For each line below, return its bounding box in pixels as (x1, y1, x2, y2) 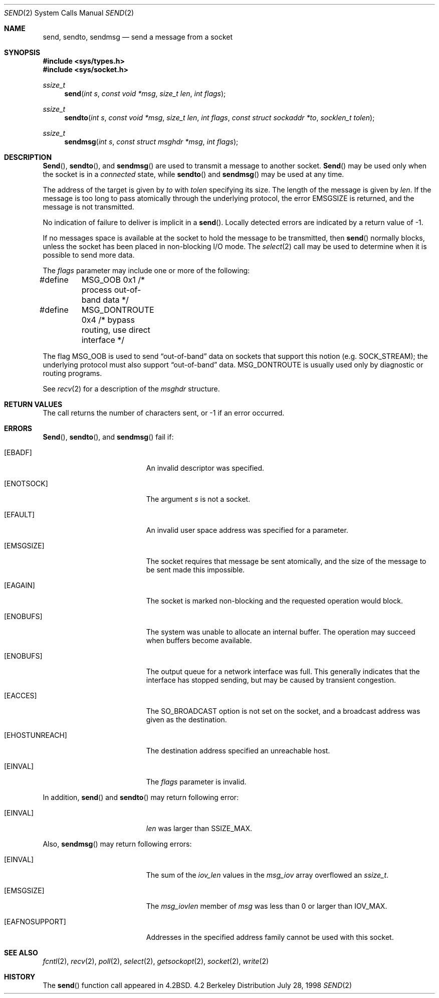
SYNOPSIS (4, 48, 41, 57)
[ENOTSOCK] (4, 479, 48, 488)
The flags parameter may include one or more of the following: (43, 266, 250, 275)
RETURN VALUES (4, 400, 63, 409)
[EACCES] (4, 691, 37, 700)
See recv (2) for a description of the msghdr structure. (43, 384, 220, 393)
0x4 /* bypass (81, 315, 135, 325)
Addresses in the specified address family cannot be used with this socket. (146, 933, 394, 941)
